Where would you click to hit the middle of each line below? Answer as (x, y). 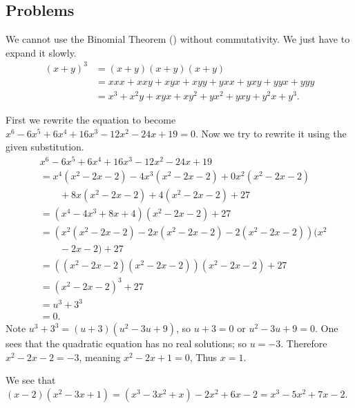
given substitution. (45, 147)
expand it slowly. (41, 52)
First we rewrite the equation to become (91, 120)
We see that (31, 380)
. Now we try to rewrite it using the (271, 133)
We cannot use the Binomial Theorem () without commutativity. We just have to (178, 39)
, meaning (100, 357)
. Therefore (304, 343)
